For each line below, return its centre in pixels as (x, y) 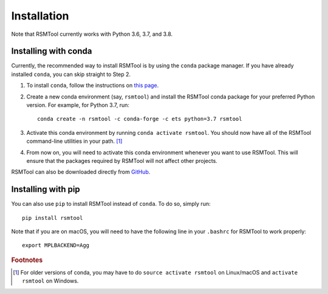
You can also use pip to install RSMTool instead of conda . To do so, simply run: (111, 204)
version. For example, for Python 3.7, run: (78, 105)
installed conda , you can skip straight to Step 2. (71, 74)
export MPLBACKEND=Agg (56, 245)
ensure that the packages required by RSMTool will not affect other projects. (122, 160)
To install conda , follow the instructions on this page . (93, 86)
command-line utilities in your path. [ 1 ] (74, 141)
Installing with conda (52, 51)
